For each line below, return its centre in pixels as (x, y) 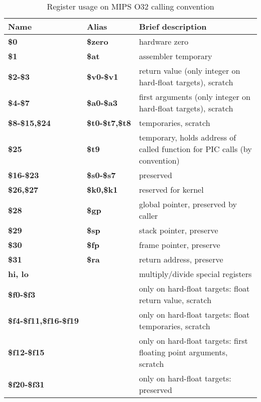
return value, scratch (175, 300)
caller (148, 216)
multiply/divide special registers (195, 274)
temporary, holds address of (187, 137)
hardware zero (164, 41)
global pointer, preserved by (188, 204)
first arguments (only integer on (195, 97)
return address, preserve (181, 259)
